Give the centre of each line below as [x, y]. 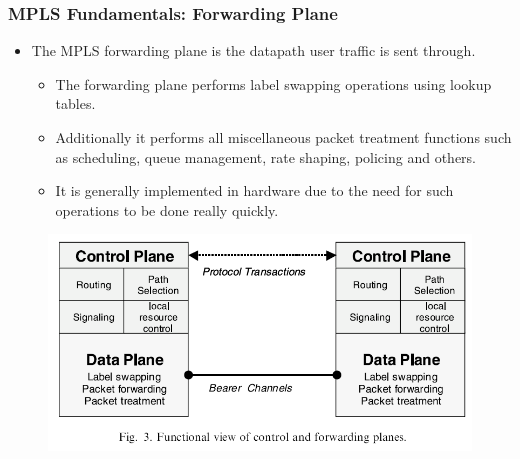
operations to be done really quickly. [167, 209]
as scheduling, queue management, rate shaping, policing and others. [265, 156]
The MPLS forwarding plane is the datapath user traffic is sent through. [253, 50]
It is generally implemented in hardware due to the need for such [254, 190]
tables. [75, 103]
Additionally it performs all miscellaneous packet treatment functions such [283, 137]
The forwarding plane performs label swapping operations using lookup [273, 83]
